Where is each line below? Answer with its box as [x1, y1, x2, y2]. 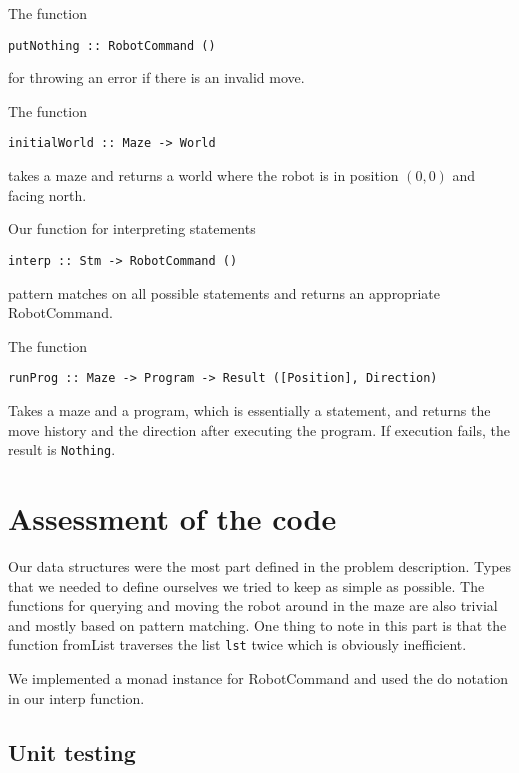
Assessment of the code [8, 498, 337, 538]
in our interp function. [8, 687, 145, 708]
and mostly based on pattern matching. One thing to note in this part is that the [8, 614, 507, 635]
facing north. [8, 184, 87, 205]
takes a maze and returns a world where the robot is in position [8, 165, 399, 186]
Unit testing [8, 736, 136, 767]
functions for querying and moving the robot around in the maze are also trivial [8, 595, 498, 616]
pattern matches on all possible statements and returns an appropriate [8, 282, 440, 303]
